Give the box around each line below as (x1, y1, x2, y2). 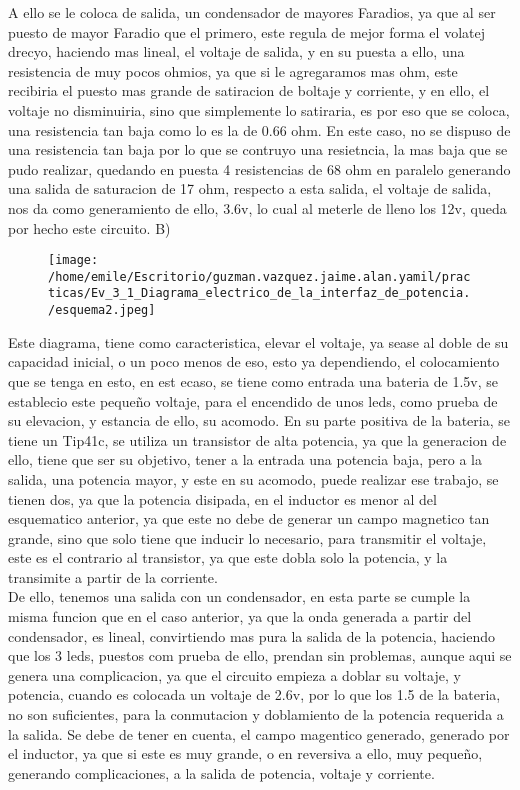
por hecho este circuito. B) (8, 217, 171, 238)
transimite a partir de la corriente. (8, 566, 218, 587)
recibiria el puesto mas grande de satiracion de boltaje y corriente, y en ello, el (8, 80, 490, 101)
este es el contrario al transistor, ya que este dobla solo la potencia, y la (8, 547, 448, 568)
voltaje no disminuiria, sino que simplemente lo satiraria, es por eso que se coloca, (8, 99, 510, 120)
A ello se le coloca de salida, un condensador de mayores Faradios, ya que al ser (8, 2, 496, 22)
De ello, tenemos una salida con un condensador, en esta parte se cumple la (8, 586, 471, 607)
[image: (48, 253, 99, 268)
